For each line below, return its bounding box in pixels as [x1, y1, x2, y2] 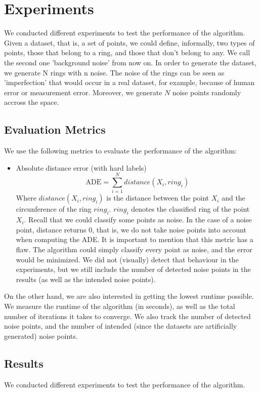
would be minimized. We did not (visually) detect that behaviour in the [16, 254, 239, 264]
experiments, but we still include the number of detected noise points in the [16, 264, 251, 274]
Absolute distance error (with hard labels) [16, 162, 147, 173]
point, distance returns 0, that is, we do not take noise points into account [16, 224, 246, 234]
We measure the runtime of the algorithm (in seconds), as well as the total [4, 300, 235, 311]
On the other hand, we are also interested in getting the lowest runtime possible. [4, 291, 254, 301]
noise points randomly [172, 87, 241, 97]
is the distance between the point [106, 192, 209, 203]
